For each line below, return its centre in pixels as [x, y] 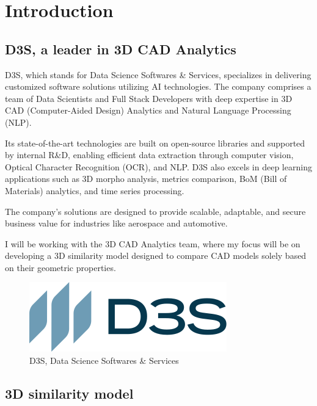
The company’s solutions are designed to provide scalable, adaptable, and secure [155, 211]
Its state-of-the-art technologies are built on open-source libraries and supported [155, 143]
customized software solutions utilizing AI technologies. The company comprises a [158, 86]
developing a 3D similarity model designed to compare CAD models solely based [156, 256]
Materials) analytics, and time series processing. [95, 190]
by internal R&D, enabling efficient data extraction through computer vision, [149, 155]
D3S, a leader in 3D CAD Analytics [121, 49]
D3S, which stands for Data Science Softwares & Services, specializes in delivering [158, 74]
